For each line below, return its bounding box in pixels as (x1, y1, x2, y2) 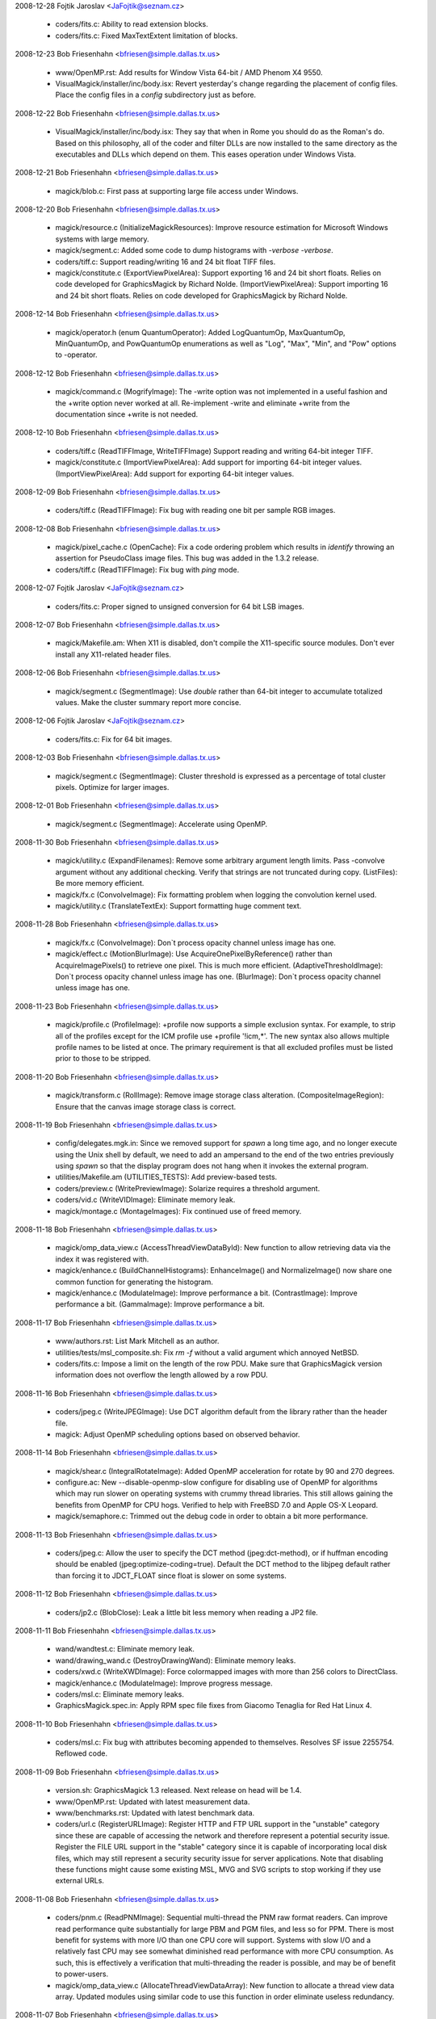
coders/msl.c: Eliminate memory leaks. (55, 1689, 185, 1699)
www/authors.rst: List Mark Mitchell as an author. (55, 1337, 220, 1346)
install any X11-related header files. (55, 649, 171, 659)
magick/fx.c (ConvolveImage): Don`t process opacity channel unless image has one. (55, 938, 337, 947)
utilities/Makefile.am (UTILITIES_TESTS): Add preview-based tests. (55, 1172, 278, 1182)
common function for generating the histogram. (55, 1277, 214, 1287)
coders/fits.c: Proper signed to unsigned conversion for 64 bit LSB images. (55, 602, 304, 611)
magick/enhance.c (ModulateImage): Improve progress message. (55, 1678, 274, 1688)
